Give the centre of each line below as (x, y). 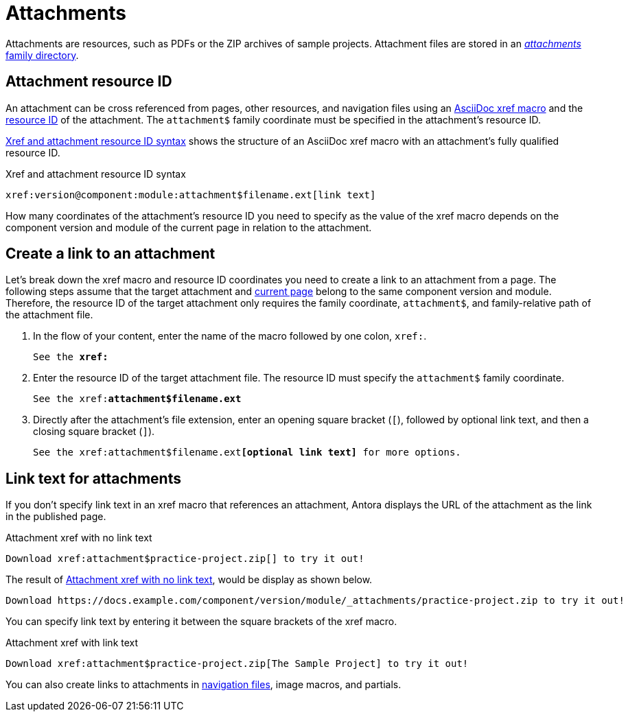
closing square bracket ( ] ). (94, 432)
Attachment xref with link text (72, 643)
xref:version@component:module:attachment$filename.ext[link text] (191, 195)
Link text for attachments (93, 478)
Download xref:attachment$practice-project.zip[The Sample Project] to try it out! (237, 664)
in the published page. (56, 517)
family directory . (42, 55)
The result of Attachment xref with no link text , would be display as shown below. (189, 580)
